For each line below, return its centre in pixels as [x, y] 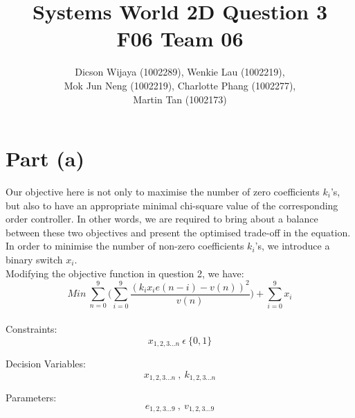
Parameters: [31, 398]
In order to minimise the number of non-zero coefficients [125, 246]
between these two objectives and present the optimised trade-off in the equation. [178, 232]
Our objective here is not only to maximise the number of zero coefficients [163, 192]
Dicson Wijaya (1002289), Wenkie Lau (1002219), [180, 72]
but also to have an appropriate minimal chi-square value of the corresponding [172, 205]
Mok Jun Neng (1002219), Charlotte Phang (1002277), [180, 85]
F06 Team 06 [180, 38]
